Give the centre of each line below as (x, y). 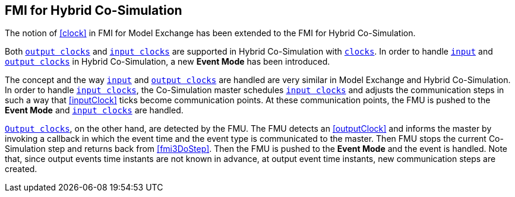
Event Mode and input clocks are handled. (94, 110)
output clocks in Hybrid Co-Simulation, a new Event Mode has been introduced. (168, 62)
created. (21, 169)
